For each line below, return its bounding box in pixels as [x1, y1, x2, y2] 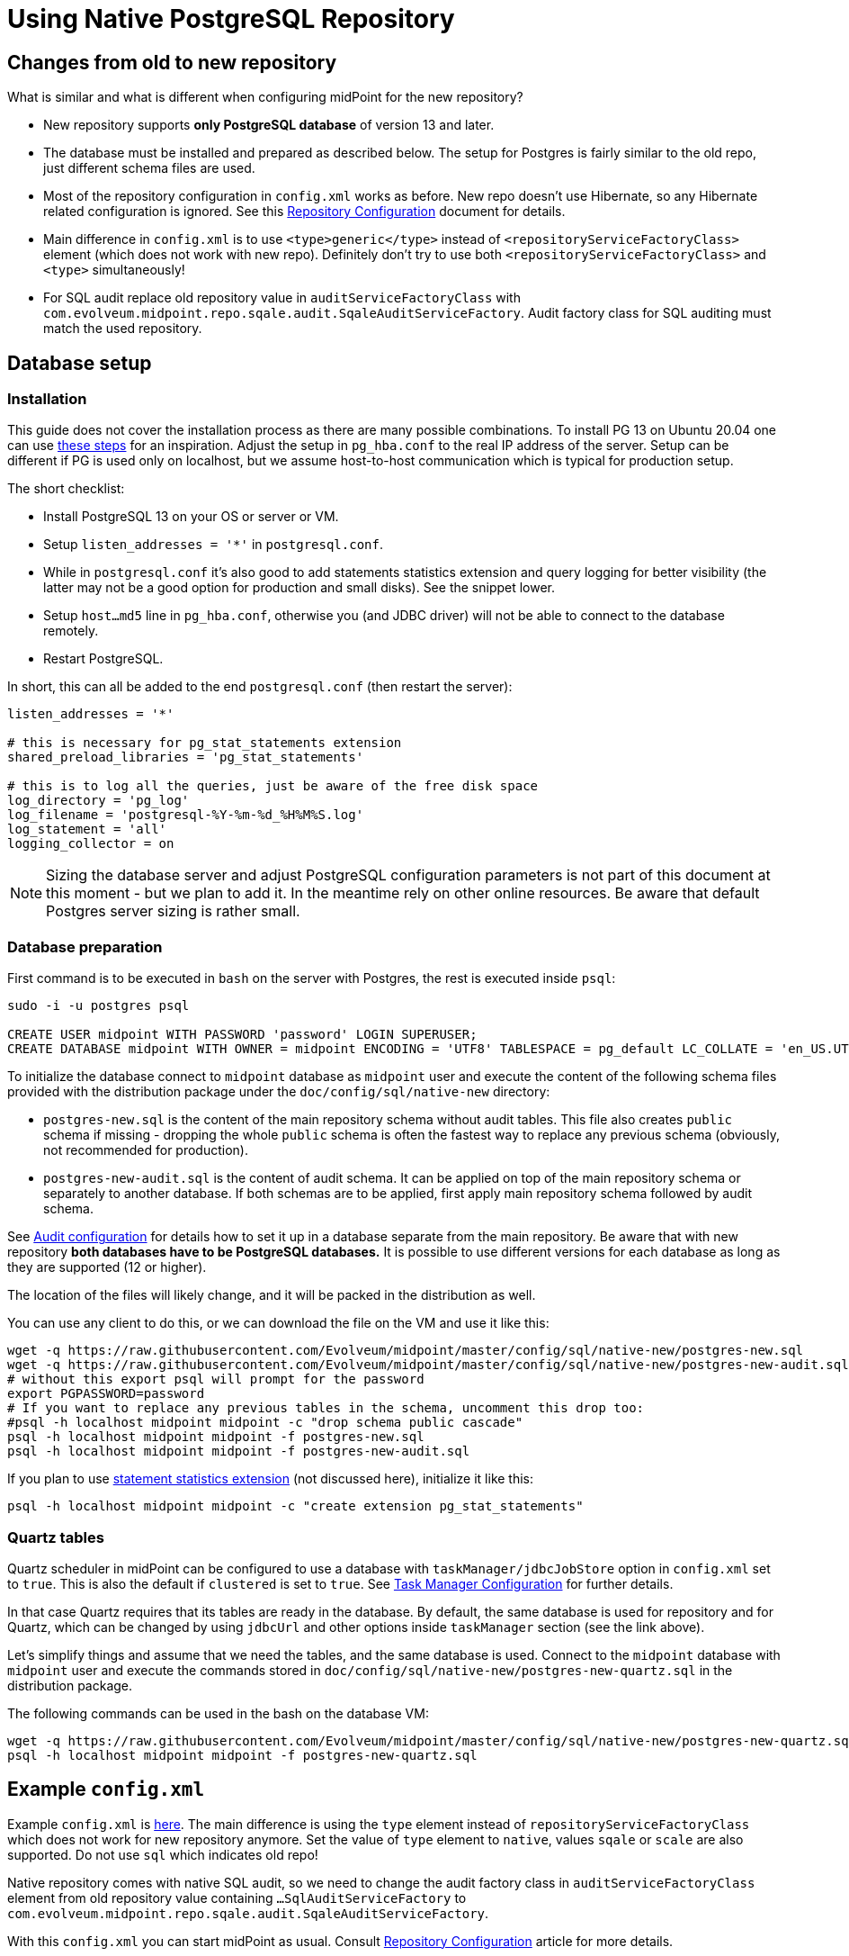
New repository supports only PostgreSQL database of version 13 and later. [43, 117, 495, 133]
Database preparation [7, 937, 163, 956]
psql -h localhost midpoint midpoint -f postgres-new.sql [7, 1429, 424, 1445]
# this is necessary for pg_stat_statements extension [7, 735, 402, 751]
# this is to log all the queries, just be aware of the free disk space [7, 779, 539, 794]
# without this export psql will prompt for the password [7, 1372, 424, 1387]
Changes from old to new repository [7, 50, 337, 74]
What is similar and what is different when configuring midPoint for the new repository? [7, 89, 523, 105]
